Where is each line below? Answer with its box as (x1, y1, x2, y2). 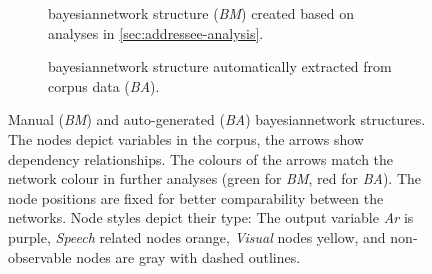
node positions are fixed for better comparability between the (8, 187, 384, 208)
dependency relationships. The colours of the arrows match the (8, 148, 394, 169)
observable (8, 246, 72, 267)
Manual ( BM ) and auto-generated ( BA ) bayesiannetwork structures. (8, 109, 426, 130)
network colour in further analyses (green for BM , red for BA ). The (8, 168, 422, 189)
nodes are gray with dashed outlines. (76, 246, 301, 267)
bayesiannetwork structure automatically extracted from (48, 56, 392, 77)
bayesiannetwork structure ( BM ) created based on (48, 3, 354, 23)
